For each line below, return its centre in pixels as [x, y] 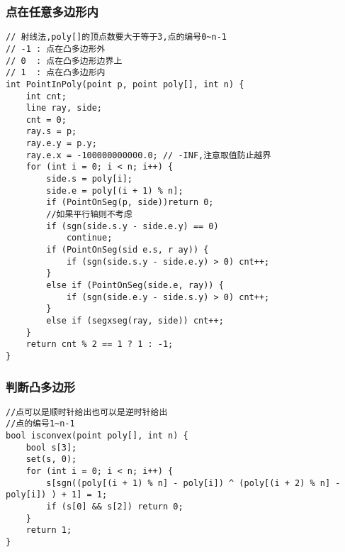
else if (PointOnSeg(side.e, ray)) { [135, 285]
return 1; [49, 530]
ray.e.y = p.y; [61, 144]
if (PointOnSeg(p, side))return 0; [130, 203]
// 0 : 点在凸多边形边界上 [64, 61]
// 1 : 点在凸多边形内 [56, 73]
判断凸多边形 [41, 386]
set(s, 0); [51, 459]
